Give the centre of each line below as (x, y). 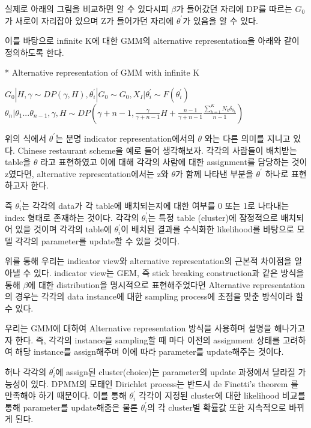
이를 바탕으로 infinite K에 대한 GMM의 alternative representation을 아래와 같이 (152, 41)
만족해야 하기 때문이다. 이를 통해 (66, 395)
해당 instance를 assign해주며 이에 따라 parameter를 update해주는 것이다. (149, 351)
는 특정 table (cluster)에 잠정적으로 (213, 217)
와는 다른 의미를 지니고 (247, 138)
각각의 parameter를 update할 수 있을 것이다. (98, 240)
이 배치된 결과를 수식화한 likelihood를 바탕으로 (207, 229)
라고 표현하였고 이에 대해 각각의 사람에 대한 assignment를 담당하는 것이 (174, 162)
